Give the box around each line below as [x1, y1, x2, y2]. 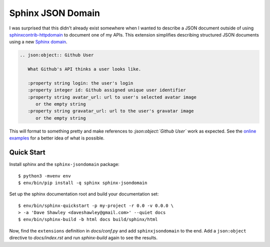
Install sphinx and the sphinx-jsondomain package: [9, 161, 119, 167]
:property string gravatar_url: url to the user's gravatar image [27, 108, 194, 114]
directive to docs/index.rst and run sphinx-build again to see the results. [9, 235, 157, 241]
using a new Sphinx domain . [9, 39, 67, 45]
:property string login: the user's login [27, 80, 133, 86]
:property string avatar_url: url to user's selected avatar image [27, 94, 197, 100]
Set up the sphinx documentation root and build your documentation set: [9, 191, 159, 197]
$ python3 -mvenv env [18, 173, 71, 178]
